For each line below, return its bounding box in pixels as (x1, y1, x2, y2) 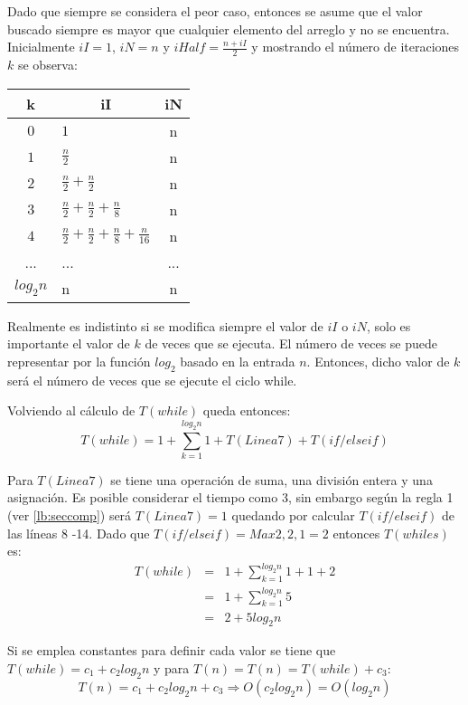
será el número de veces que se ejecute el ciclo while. (7, 370, 297, 389)
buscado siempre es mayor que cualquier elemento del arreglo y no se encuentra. (7, 19, 450, 38)
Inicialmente (7, 37, 75, 56)
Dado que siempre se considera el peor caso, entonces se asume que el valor (7, 2, 423, 20)
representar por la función (7, 351, 151, 370)
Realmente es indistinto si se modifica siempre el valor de (7, 316, 323, 335)
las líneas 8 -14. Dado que (7, 523, 150, 542)
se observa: (17, 55, 78, 74)
